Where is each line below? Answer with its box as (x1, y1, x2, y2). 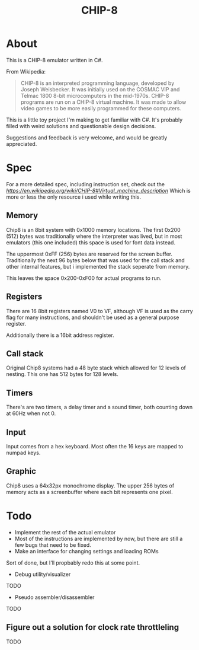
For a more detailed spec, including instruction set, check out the (6, 180, 165, 187)
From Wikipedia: (6, 68, 46, 75)
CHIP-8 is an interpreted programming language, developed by (20, 79, 175, 87)
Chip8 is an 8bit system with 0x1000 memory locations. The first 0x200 (6, 226, 181, 233)
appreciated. (6, 140, 37, 147)
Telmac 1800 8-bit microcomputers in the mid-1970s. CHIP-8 (20, 92, 169, 99)
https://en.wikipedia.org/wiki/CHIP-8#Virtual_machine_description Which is (6, 187, 191, 194)
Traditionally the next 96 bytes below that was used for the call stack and (6, 256, 185, 264)
